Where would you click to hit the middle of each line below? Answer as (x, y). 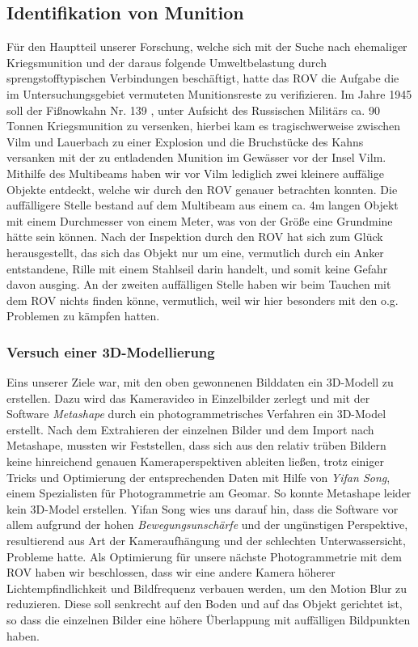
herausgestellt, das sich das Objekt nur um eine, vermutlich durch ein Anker (195, 252)
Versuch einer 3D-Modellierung (111, 351)
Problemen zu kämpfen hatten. (83, 316)
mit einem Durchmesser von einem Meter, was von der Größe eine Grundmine (200, 220)
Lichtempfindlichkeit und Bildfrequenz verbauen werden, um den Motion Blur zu (207, 588)
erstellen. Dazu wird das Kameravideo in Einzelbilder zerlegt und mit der (188, 398)
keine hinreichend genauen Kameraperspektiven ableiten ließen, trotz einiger (195, 461)
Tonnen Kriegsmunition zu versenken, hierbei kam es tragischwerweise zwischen (204, 126)
